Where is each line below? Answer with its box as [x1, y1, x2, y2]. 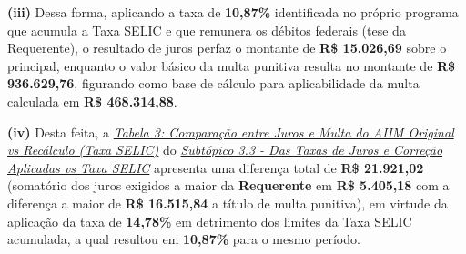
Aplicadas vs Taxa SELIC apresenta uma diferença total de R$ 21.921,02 [7, 157, 424, 177]
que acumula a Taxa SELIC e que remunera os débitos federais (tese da [7, 20, 406, 39]
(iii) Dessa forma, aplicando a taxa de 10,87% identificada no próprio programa [7, 3, 459, 21]
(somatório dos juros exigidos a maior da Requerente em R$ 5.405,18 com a [7, 176, 450, 195]
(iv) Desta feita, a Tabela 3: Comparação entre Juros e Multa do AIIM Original [7, 122, 454, 141]
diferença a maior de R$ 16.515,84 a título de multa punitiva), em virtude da [7, 193, 448, 212]
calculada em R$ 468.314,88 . [7, 91, 177, 110]
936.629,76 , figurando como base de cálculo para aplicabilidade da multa [7, 74, 420, 93]
